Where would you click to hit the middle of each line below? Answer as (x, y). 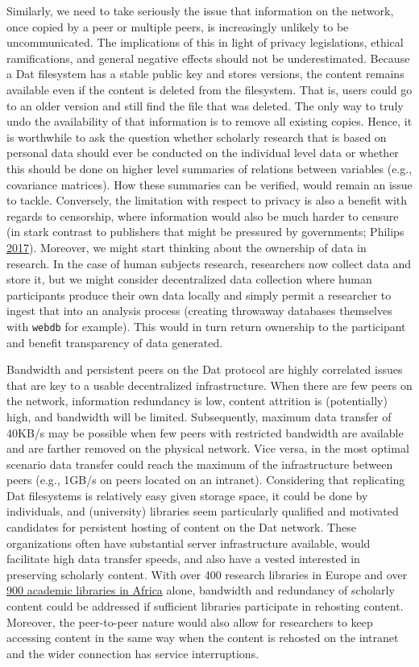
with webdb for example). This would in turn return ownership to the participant (206, 326)
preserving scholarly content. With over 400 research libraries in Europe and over (207, 574)
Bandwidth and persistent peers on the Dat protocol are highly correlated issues (205, 369)
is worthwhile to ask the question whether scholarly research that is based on (197, 137)
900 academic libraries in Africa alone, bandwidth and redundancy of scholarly (201, 590)
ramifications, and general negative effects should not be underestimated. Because (208, 58)
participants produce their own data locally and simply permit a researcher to (199, 294)
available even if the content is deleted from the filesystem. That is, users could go (209, 89)
